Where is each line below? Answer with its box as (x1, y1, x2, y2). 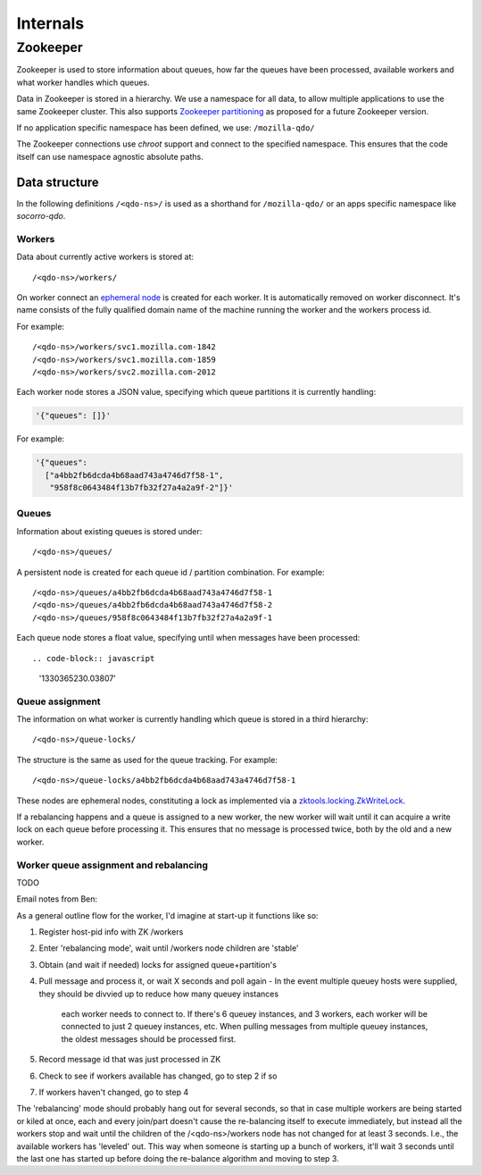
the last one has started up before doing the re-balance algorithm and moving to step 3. (16, 1153, 339, 1163)
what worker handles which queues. (16, 77, 151, 88)
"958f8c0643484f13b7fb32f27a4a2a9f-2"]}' (49, 483, 234, 493)
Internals (16, 13, 85, 33)
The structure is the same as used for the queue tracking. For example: (16, 754, 278, 765)
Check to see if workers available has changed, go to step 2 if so (38, 1070, 278, 1081)
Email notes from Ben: (16, 894, 98, 904)
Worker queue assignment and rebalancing (16, 859, 209, 871)
